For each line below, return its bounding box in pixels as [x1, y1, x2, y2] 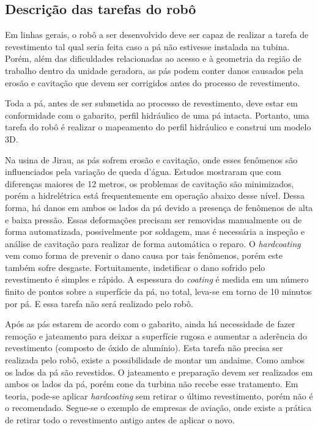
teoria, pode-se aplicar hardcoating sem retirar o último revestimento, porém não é [5, 389, 313, 402]
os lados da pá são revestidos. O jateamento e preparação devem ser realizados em [5, 365, 313, 378]
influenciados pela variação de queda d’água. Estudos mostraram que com [5, 165, 281, 178]
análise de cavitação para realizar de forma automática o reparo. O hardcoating [5, 237, 301, 250]
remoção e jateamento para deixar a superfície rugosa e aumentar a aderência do [5, 329, 307, 342]
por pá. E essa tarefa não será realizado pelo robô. [5, 297, 193, 310]
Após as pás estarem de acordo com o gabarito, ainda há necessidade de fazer [5, 317, 295, 330]
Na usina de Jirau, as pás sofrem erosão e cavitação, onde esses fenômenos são [5, 153, 298, 166]
